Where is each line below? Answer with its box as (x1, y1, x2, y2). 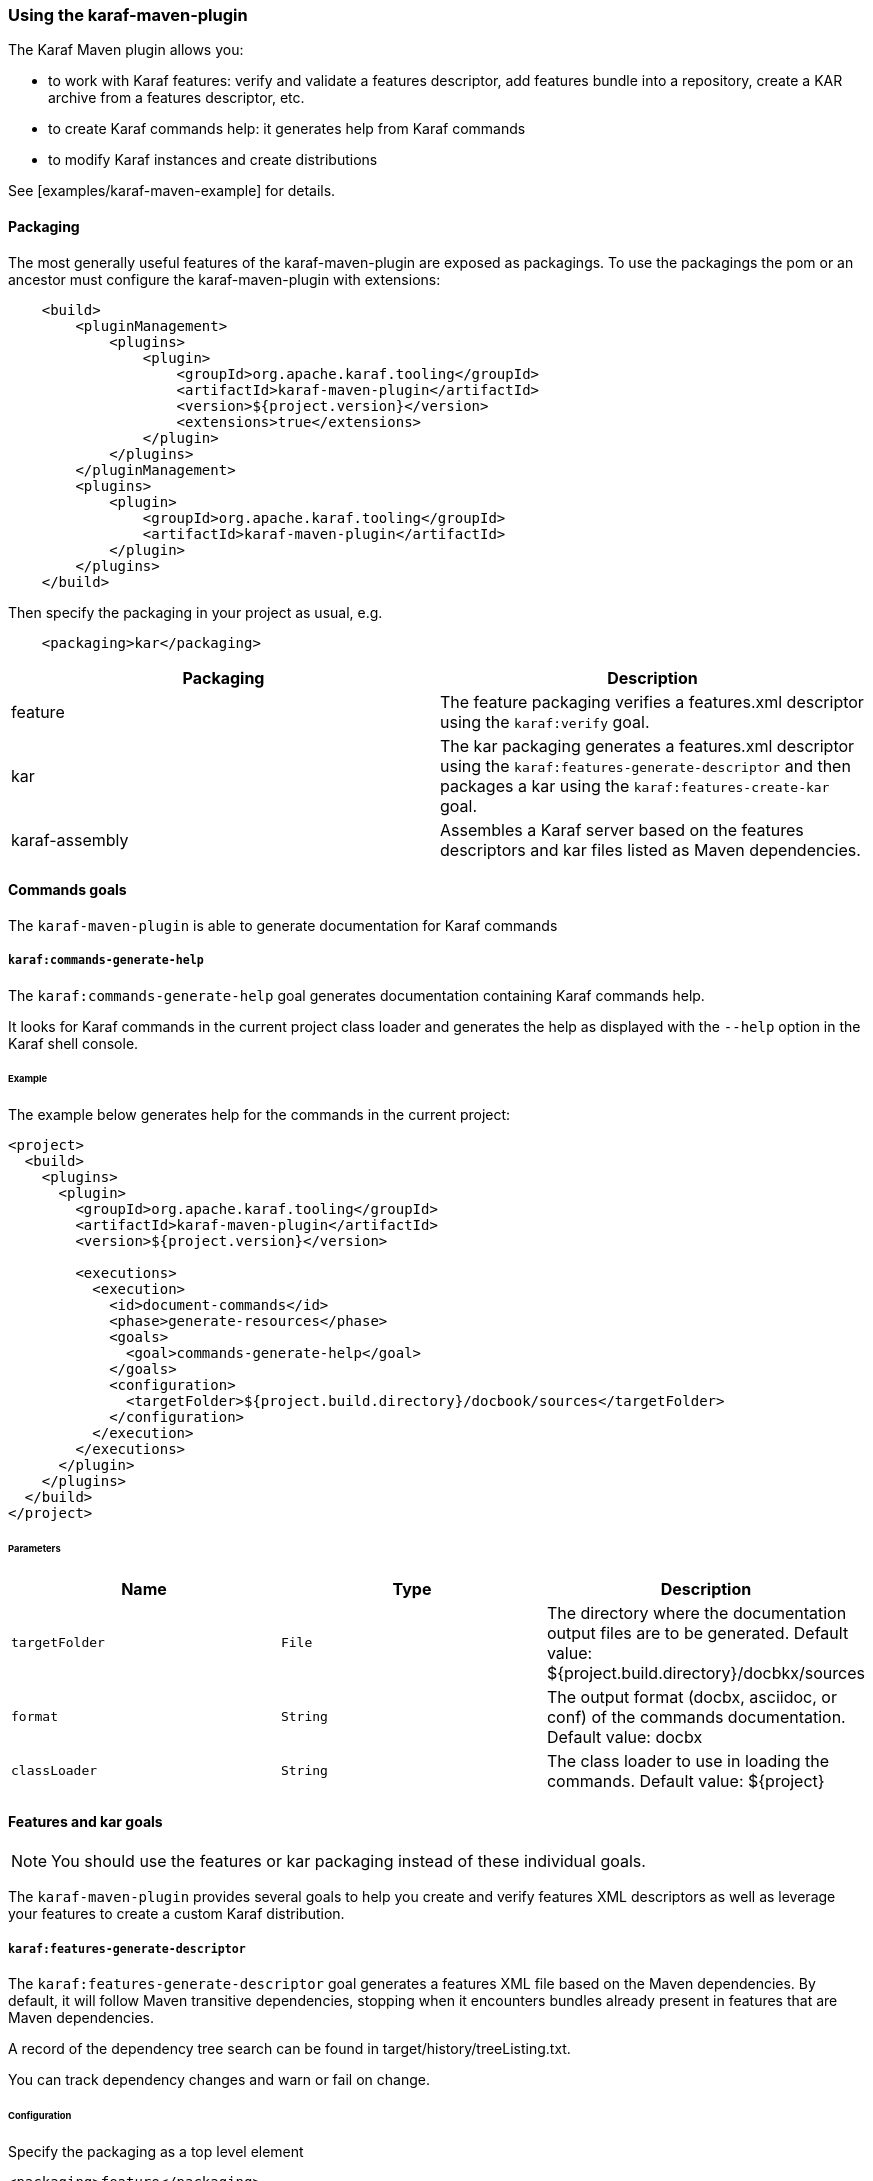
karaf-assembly (11, 829, 129, 850)
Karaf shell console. (8, 1034, 139, 1052)
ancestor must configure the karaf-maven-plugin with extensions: (8, 270, 441, 288)
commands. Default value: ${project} (546, 1770, 825, 1791)
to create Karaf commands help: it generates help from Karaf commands (48, 120, 526, 138)
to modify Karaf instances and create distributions (48, 151, 378, 169)
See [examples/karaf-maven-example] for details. (8, 182, 336, 200)
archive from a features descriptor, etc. (48, 89, 305, 107)
